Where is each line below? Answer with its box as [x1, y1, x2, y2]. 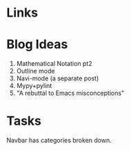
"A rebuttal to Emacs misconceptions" [16, 89, 125, 98]
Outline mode [16, 67, 55, 75]
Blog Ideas [6, 37, 68, 53]
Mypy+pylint [16, 82, 52, 90]
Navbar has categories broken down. [6, 136, 112, 145]
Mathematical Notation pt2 [16, 60, 92, 68]
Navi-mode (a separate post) [16, 74, 99, 82]
